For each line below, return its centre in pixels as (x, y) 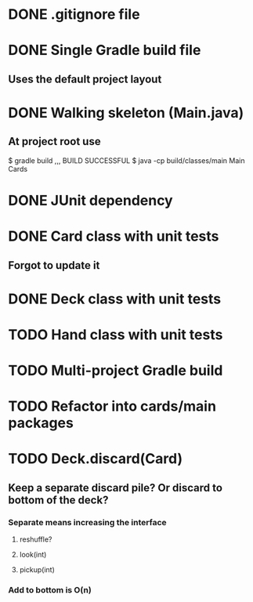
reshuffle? (36, 539)
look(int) (33, 555)
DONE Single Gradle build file (105, 51)
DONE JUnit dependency (91, 200)
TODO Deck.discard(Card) (96, 459)
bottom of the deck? (58, 500)
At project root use (54, 141)
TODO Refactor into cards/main (112, 406)
